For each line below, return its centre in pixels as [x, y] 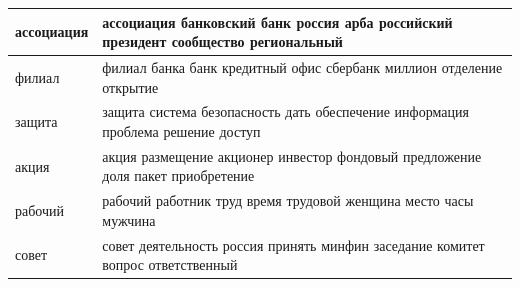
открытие [130, 86]
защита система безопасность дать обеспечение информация [285, 111]
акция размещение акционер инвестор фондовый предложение [292, 155]
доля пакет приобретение [178, 175]
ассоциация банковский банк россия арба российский [277, 21]
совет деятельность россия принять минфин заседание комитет [293, 244]
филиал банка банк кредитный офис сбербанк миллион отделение [302, 66]
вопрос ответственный [170, 264]
